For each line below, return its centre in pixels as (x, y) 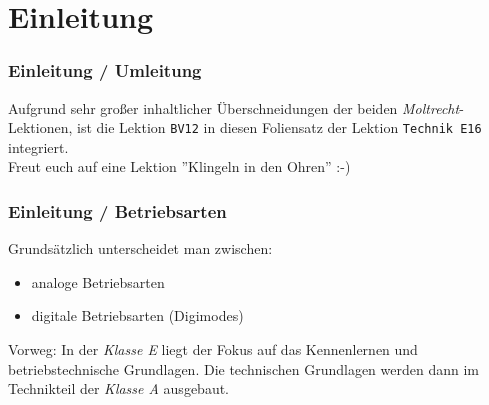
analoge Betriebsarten (98, 281)
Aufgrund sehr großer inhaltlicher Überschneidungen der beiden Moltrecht (234, 107)
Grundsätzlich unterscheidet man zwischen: (140, 248)
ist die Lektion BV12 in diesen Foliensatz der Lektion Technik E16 (279, 127)
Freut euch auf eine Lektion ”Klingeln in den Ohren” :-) (179, 166)
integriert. (38, 146)
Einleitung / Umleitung (105, 70)
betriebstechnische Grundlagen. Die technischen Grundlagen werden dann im (243, 368)
